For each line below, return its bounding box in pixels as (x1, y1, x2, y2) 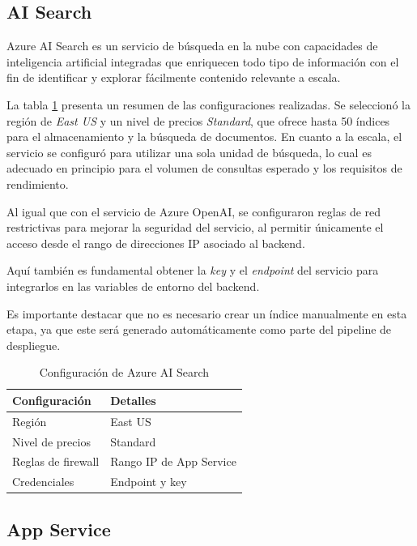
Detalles (110, 391, 156, 408)
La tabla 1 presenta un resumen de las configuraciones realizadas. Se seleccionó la (6, 96, 411, 113)
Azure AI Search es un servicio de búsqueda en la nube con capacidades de (6, 37, 378, 54)
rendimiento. (6, 175, 69, 192)
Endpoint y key (110, 473, 187, 490)
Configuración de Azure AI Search (39, 364, 210, 381)
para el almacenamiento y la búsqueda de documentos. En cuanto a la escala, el (6, 128, 402, 145)
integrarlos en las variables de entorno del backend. (6, 277, 260, 294)
